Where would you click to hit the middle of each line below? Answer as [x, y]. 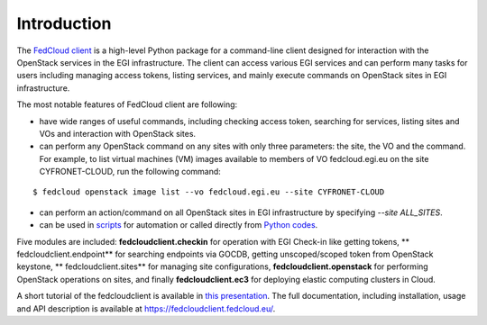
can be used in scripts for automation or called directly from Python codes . [179, 225]
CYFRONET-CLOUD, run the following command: [130, 172]
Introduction [64, 23]
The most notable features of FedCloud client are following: [127, 104]
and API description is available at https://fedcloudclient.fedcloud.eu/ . [146, 308]
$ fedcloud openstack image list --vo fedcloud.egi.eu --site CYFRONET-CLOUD [209, 192]
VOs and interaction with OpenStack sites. [118, 133]
